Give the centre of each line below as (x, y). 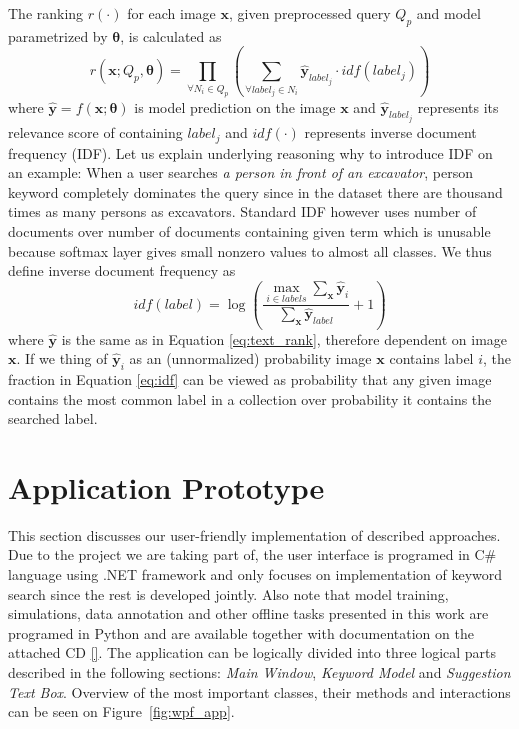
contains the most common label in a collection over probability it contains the (250, 398)
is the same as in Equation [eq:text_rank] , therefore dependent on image (284, 338)
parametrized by (58, 35)
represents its (458, 106)
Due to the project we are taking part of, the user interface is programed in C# (252, 554)
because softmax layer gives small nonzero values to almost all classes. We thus (250, 250)
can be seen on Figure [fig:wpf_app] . (121, 711)
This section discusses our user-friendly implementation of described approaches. (254, 534)
